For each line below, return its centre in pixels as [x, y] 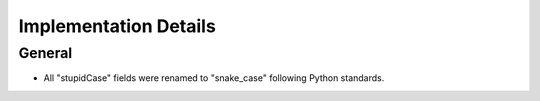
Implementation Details [117, 26]
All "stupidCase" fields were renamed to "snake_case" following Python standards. [214, 78]
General [45, 53]
